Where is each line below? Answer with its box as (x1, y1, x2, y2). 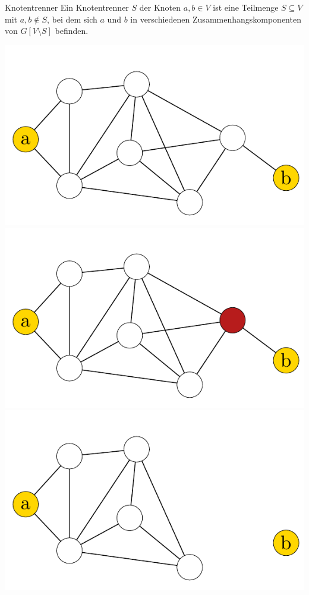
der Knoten (139, 1, 181, 13)
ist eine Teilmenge (213, 1, 279, 13)
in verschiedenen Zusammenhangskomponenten (130, 12, 301, 25)
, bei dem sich (47, 12, 97, 25)
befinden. (55, 24, 89, 37)
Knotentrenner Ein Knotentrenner (5, 1, 129, 13)
